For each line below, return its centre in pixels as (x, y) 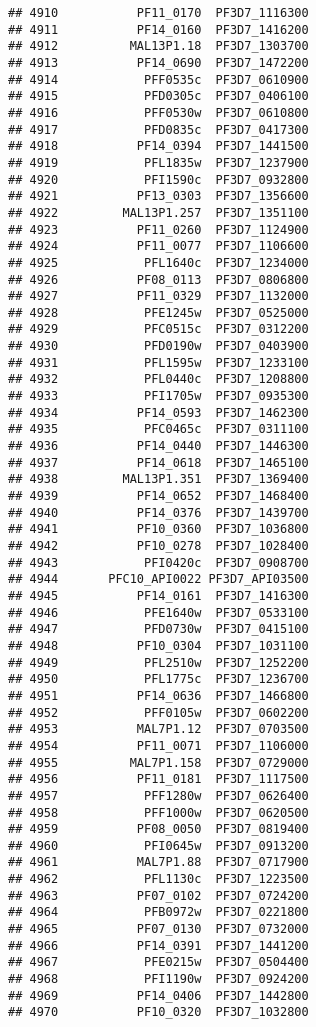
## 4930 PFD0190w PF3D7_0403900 (158, 346)
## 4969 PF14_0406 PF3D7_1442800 (158, 995)
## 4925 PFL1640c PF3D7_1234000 (158, 262)
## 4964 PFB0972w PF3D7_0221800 (158, 912)
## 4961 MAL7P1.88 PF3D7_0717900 (158, 862)
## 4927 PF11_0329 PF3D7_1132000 (158, 296)
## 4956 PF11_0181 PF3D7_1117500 (158, 779)
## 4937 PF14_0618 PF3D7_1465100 (158, 462)
